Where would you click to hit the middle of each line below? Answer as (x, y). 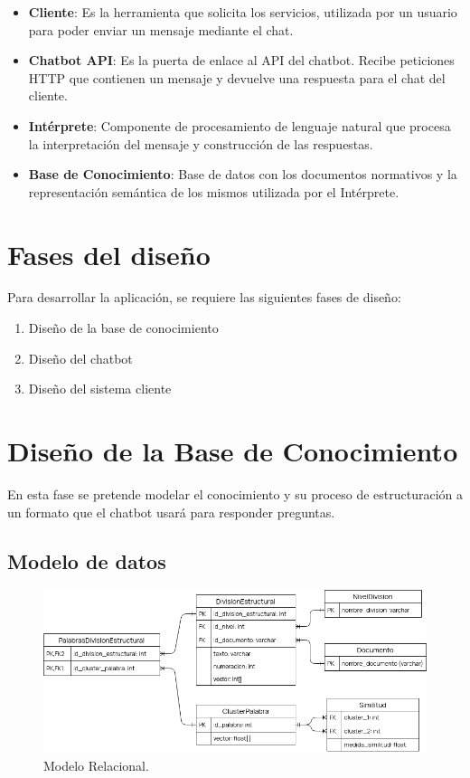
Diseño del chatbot (80, 358)
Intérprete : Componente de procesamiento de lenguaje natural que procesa (240, 125)
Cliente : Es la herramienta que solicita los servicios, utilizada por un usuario (243, 12)
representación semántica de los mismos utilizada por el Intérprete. (214, 191)
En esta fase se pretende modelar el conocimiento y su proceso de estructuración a (235, 493)
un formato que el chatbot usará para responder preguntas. (171, 512)
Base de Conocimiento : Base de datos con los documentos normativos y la (243, 174)
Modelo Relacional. (96, 765)
